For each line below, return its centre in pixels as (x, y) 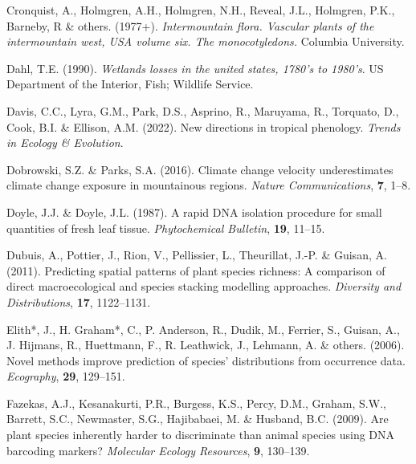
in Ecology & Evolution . (65, 142)
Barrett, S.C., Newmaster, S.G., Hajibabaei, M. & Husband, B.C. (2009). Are (198, 419)
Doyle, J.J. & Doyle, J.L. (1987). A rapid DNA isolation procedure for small (194, 212)
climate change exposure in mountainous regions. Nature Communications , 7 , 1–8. (209, 185)
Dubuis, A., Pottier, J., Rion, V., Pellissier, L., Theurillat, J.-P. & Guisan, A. (197, 255)
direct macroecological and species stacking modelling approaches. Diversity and (204, 286)
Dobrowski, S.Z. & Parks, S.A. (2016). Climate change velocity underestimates (200, 169)
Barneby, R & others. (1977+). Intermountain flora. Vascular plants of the (190, 25)
